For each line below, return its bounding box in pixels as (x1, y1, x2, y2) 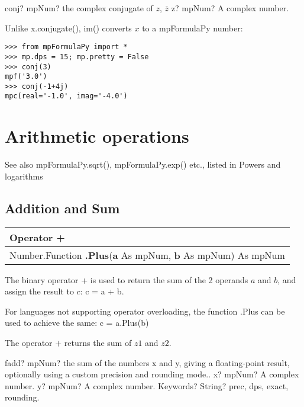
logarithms (5, 169, 43, 182)
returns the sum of (64, 337, 132, 349)
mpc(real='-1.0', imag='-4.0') (5, 92, 128, 101)
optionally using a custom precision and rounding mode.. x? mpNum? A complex (5, 368, 299, 380)
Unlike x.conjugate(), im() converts (5, 21, 132, 34)
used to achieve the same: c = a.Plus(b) (5, 316, 149, 329)
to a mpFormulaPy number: (142, 21, 243, 34)
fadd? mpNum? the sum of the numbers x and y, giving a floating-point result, (5, 356, 290, 368)
